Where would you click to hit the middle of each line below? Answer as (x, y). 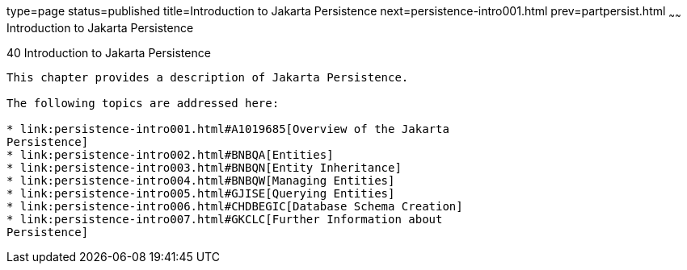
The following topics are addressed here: (143, 103)
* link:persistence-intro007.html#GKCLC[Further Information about (225, 219)
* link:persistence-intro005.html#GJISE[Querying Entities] (201, 193)
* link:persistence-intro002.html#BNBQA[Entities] (170, 154)
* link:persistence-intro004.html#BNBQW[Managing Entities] (201, 180)
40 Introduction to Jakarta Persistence (109, 52)
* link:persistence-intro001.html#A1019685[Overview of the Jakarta (228, 129)
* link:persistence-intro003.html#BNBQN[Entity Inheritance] (204, 167)
